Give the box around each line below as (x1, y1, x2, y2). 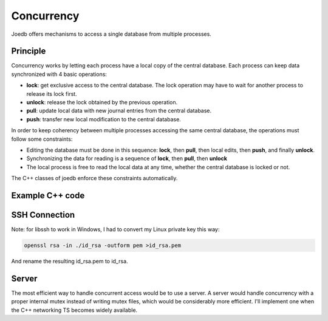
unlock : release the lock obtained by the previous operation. (26, 99, 178, 106)
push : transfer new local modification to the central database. (26, 115, 182, 123)
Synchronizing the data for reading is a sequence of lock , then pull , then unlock (26, 155, 228, 162)
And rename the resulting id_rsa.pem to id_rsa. (11, 258, 128, 265)
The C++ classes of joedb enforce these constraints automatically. (11, 175, 178, 182)
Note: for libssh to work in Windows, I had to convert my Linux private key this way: (11, 226, 220, 233)
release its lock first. (26, 90, 77, 97)
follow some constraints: (11, 135, 73, 143)
